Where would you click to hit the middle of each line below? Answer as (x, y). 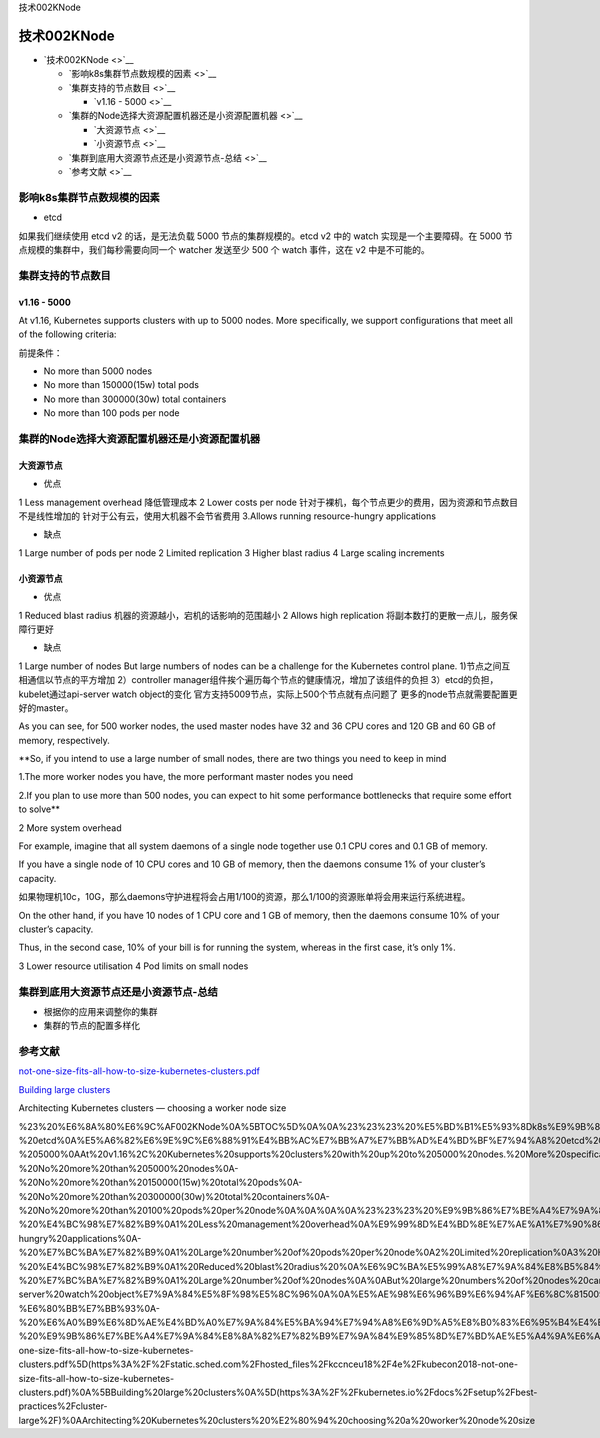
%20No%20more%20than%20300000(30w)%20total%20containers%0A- (174, 1196)
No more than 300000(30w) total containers (135, 399)
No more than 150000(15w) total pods (121, 385)
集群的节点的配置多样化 (91, 1026)
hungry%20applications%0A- (80, 1238)
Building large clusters (64, 1089)
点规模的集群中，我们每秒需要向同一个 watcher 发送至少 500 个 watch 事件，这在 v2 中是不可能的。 (224, 249)
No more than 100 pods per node (111, 413)
